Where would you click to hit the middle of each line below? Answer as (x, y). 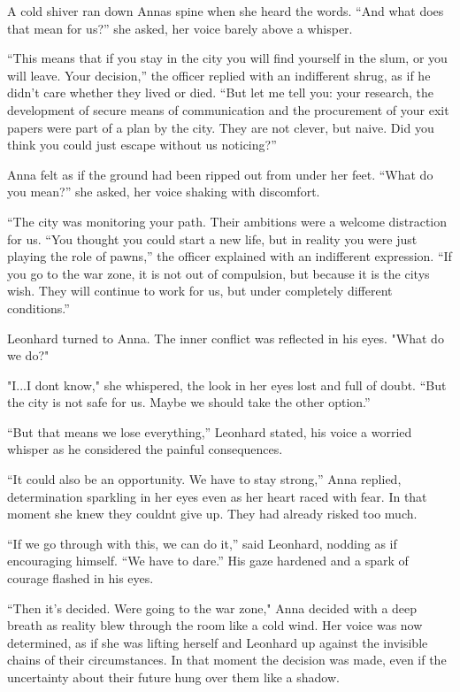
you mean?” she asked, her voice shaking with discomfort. (164, 192)
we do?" (28, 355)
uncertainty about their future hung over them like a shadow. (173, 677)
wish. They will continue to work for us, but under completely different (200, 291)
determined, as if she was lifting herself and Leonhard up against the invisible (218, 642)
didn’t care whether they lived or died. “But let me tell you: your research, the (220, 92)
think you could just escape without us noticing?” (142, 145)
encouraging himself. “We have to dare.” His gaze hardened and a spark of (208, 561)
